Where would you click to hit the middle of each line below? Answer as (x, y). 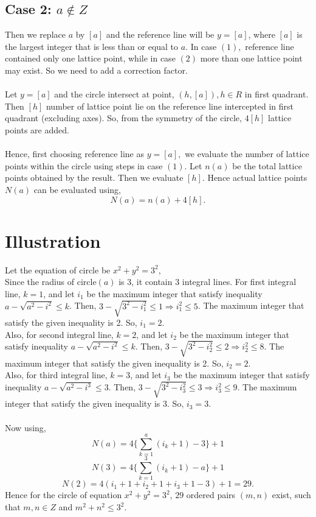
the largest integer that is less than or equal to (92, 46)
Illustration (53, 240)
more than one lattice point (251, 58)
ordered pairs (211, 495)
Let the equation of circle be (58, 269)
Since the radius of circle (51, 282)
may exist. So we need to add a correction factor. (96, 70)
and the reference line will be (160, 34)
